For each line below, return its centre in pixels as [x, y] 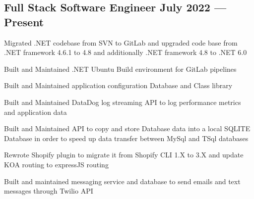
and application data [35, 112]
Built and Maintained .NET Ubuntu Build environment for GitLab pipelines [120, 69]
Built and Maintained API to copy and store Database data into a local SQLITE [127, 128]
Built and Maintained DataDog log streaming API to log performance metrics [123, 102]
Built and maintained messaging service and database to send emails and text [122, 181]
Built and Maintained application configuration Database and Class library [118, 85]
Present [24, 22]
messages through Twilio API [49, 191]
